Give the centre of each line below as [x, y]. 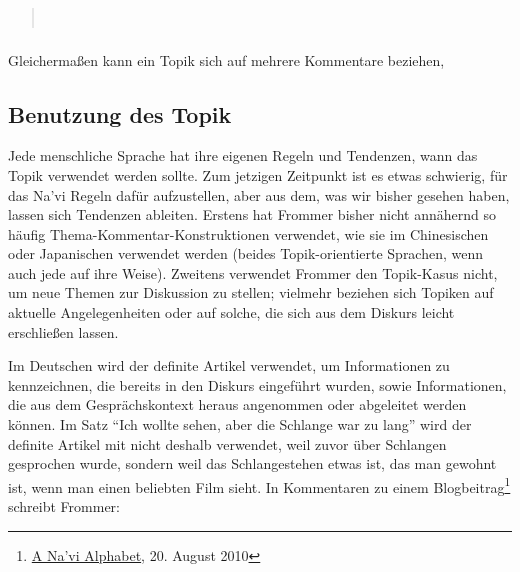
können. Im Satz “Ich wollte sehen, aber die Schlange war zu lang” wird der [240, 424]
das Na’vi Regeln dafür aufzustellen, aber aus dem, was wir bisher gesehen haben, [259, 194]
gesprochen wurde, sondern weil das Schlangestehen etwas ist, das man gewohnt [252, 463]
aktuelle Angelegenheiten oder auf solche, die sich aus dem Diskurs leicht [231, 312]
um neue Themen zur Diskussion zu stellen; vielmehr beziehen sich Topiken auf [251, 292]
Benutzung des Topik [120, 113]
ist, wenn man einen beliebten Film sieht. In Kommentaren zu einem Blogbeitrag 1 [259, 485]
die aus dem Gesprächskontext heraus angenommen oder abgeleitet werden [237, 404]
